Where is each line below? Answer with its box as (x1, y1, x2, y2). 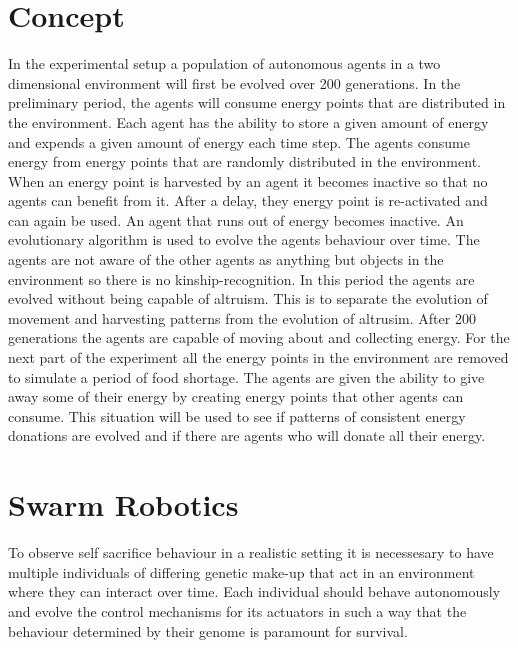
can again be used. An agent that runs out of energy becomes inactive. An (8, 209, 464, 230)
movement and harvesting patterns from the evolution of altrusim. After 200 (8, 307, 476, 328)
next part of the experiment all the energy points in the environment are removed (8, 347, 509, 368)
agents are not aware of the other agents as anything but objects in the (8, 249, 444, 270)
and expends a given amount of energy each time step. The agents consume (8, 131, 470, 152)
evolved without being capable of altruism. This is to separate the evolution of (8, 288, 488, 309)
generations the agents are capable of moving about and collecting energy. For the (8, 327, 510, 348)
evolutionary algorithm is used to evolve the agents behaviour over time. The (8, 229, 480, 250)
